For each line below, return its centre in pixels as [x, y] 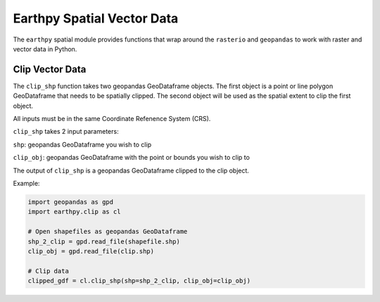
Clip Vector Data [50, 69]
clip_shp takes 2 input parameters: [66, 132]
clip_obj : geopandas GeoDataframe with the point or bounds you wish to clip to [131, 158]
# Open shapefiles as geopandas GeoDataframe [108, 232]
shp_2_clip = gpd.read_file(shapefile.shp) [104, 241]
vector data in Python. [45, 49]
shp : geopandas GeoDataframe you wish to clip [82, 144]
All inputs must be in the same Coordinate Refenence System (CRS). [112, 119]
